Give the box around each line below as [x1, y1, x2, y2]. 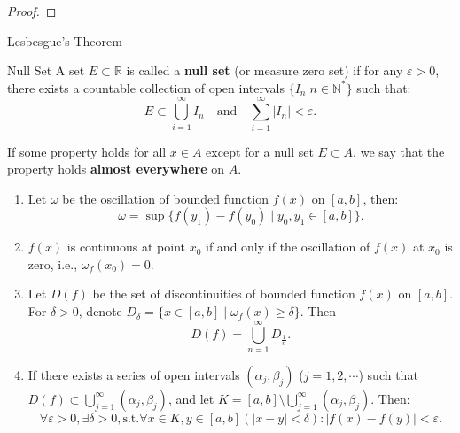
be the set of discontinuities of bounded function [92, 284, 355, 303]
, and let [168, 389, 214, 407]
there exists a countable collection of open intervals [7, 78, 285, 97]
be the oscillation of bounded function [62, 189, 269, 207]
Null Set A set [7, 61, 85, 80]
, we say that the [353, 142, 445, 160]
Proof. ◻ [7, 2, 57, 19]
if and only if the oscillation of [206, 237, 370, 256]
